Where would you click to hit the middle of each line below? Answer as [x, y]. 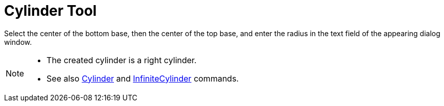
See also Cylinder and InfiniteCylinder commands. [143, 78]
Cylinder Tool [51, 11]
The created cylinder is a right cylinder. [122, 60]
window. [18, 42]
